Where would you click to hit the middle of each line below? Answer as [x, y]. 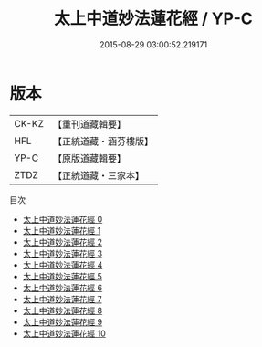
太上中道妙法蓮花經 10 [64, 333]
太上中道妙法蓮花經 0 [63, 219]
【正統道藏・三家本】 [98, 175]
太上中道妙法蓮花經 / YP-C [153, 19]
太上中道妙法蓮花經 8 [63, 310]
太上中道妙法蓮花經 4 [63, 265]
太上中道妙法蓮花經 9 [63, 321]
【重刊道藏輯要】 [89, 124]
